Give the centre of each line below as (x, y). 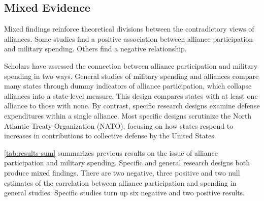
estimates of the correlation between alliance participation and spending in (120, 182)
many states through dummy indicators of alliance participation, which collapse (128, 86)
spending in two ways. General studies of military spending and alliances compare (131, 76)
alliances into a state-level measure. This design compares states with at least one (131, 95)
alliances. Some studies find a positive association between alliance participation (129, 38)
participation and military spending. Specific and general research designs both (127, 163)
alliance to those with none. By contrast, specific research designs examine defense (132, 106)
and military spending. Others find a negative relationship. (95, 49)
